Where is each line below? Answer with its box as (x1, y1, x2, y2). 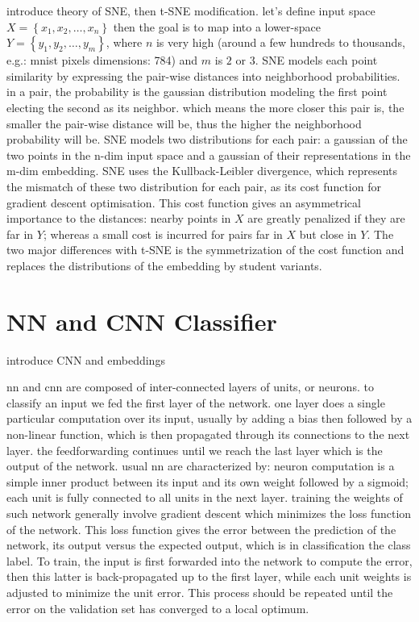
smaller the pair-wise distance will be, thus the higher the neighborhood (6, 115, 362, 131)
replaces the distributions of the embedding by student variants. (6, 257, 322, 273)
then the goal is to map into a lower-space (113, 18, 321, 35)
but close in (299, 225, 357, 242)
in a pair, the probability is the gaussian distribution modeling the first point (6, 83, 388, 100)
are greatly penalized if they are (247, 210, 405, 227)
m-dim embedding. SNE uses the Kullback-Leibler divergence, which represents (6, 162, 397, 179)
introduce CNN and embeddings (6, 351, 165, 368)
